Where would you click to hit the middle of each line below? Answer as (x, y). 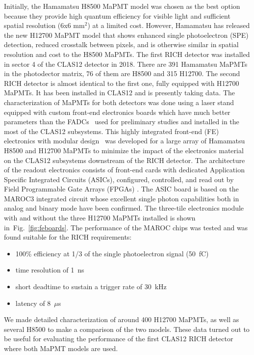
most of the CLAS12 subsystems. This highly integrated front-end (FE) (112, 131)
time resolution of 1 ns (50, 270)
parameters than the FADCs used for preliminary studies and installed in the (122, 122)
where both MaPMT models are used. (61, 348)
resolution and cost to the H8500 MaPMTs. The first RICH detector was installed (127, 54)
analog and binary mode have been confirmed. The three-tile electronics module (124, 208)
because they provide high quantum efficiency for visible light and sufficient (117, 15)
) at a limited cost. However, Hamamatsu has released (169, 25)
